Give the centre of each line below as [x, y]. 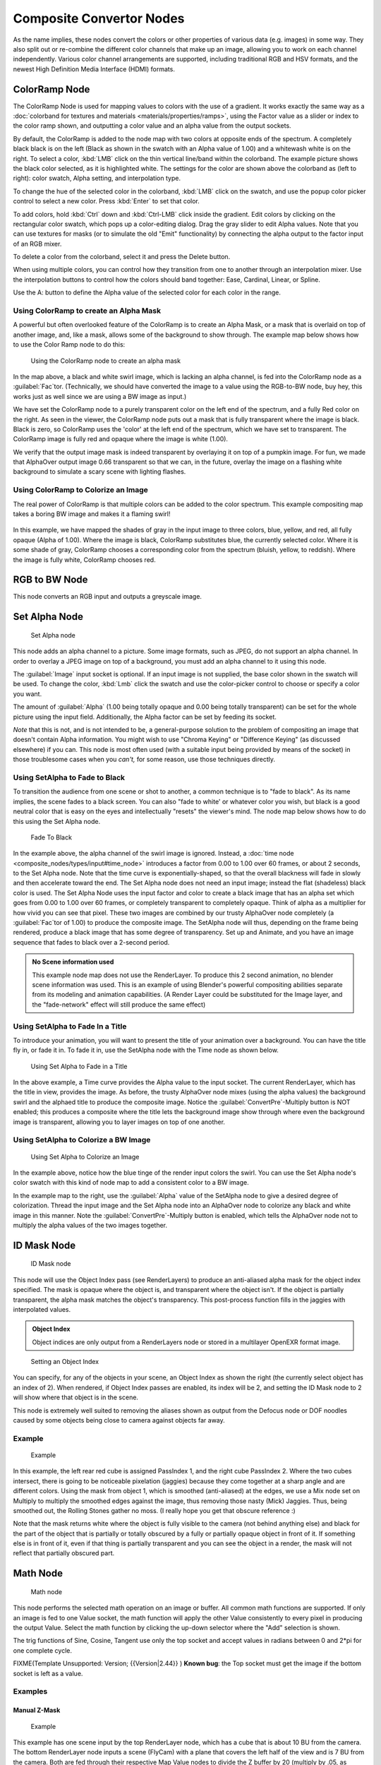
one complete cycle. [42, 1650]
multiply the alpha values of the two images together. [90, 1225]
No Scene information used [73, 962]
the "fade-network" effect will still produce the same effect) [119, 1004]
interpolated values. [42, 1309]
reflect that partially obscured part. [64, 1553]
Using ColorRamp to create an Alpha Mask [87, 311]
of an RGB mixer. [37, 244]
